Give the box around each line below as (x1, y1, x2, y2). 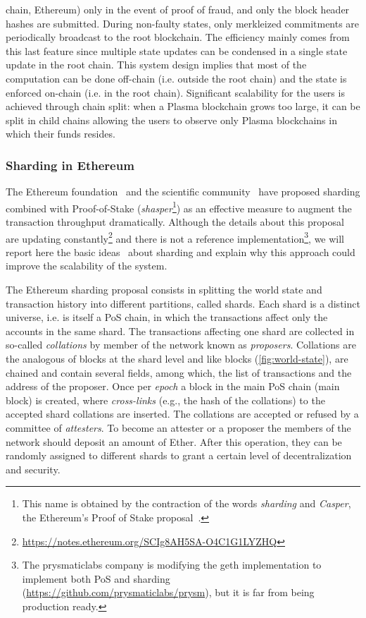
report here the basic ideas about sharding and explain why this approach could (6, 244, 355, 259)
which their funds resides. (6, 126, 115, 141)
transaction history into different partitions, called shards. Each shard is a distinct (6, 296, 360, 310)
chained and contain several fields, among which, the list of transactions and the (6, 365, 352, 380)
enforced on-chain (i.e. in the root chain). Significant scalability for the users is (6, 85, 345, 99)
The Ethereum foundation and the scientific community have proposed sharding (6, 184, 360, 199)
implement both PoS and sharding (22, 571, 170, 586)
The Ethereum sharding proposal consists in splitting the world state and (6, 282, 322, 297)
